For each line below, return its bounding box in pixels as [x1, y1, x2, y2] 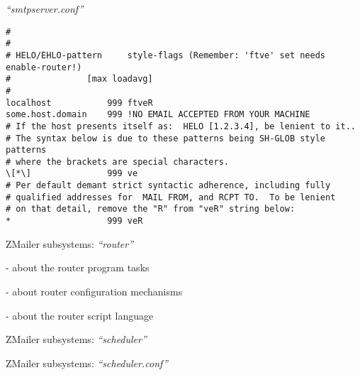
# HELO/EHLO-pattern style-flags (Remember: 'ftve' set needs [6, 50, 326, 60]
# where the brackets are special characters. [6, 156, 229, 167]
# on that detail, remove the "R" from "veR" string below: [6, 204, 296, 214]
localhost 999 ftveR [6, 97, 153, 108]
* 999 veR [6, 216, 143, 227]
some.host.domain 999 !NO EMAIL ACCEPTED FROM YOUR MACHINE [6, 109, 310, 120]
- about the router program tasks [6, 260, 150, 275]
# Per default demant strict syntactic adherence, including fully [6, 180, 331, 191]
